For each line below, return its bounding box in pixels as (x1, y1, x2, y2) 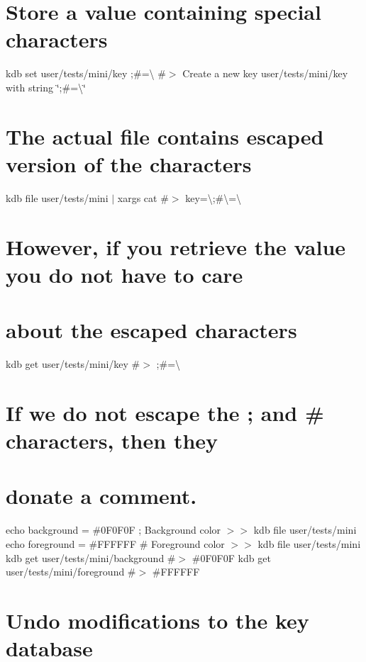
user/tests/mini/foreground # (6, 564, 136, 579)
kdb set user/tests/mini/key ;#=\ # (6, 66, 166, 81)
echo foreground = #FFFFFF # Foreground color (6, 536, 225, 551)
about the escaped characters (6, 315, 297, 344)
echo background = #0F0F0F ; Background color (6, 522, 221, 537)
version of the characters (6, 149, 252, 178)
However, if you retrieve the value (6, 232, 346, 261)
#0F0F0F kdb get (192, 550, 271, 565)
